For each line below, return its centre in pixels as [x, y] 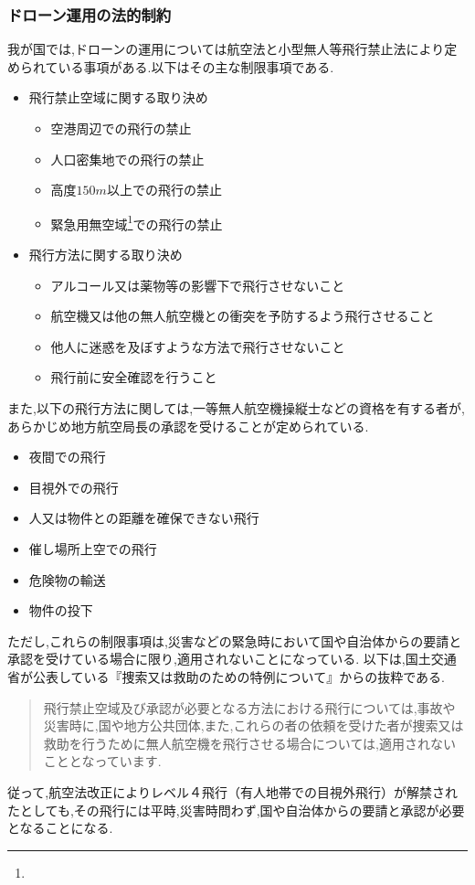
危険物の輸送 [67, 579]
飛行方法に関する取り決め [106, 255]
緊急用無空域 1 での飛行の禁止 [137, 222]
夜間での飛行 [67, 457]
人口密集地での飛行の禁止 [127, 159]
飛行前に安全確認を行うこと [134, 377]
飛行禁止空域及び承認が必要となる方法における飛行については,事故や [249, 707]
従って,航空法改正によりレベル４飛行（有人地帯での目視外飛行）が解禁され [232, 791]
